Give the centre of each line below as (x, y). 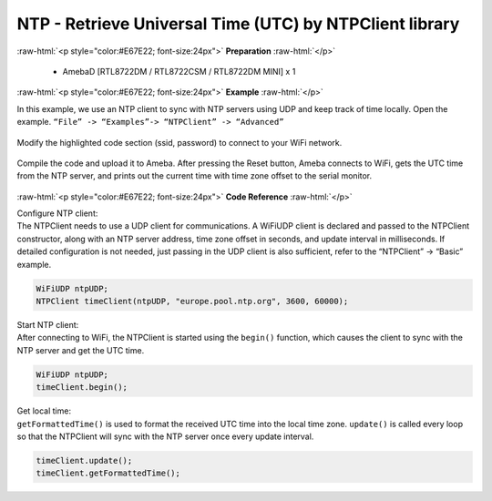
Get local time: (44, 411)
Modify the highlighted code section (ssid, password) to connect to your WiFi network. (179, 142)
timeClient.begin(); (82, 388)
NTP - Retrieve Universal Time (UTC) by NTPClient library (238, 24)
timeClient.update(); (84, 460)
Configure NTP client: (57, 213)
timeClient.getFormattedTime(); (108, 473)
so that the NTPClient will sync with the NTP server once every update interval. (165, 436)
